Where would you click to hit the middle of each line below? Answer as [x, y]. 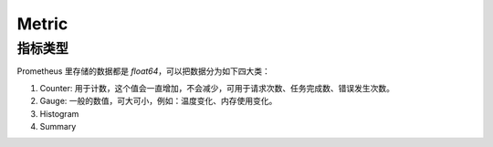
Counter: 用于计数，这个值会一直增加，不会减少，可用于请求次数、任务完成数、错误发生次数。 [217, 88]
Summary [58, 126]
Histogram [59, 113]
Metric [42, 24]
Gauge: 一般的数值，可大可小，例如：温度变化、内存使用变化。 [158, 101]
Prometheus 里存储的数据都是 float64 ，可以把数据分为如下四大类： [144, 71]
